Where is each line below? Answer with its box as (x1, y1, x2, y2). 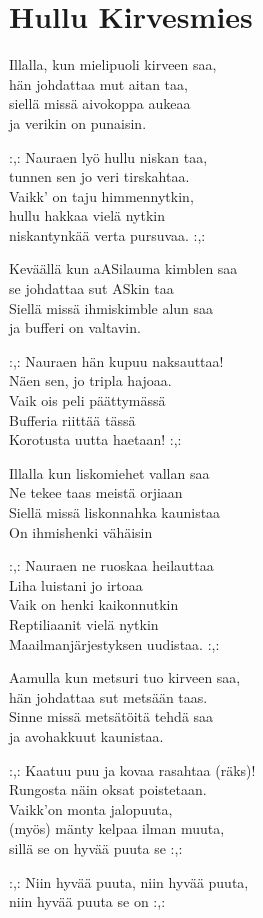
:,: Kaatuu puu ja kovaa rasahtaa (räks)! (9, 759, 256, 780)
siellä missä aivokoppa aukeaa (9, 93, 191, 114)
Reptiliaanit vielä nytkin (9, 613, 159, 634)
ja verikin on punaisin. (9, 112, 147, 133)
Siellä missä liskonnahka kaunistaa (9, 502, 221, 522)
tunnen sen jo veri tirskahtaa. (9, 166, 190, 187)
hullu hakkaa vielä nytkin (9, 205, 165, 226)
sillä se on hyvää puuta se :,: (9, 837, 183, 858)
